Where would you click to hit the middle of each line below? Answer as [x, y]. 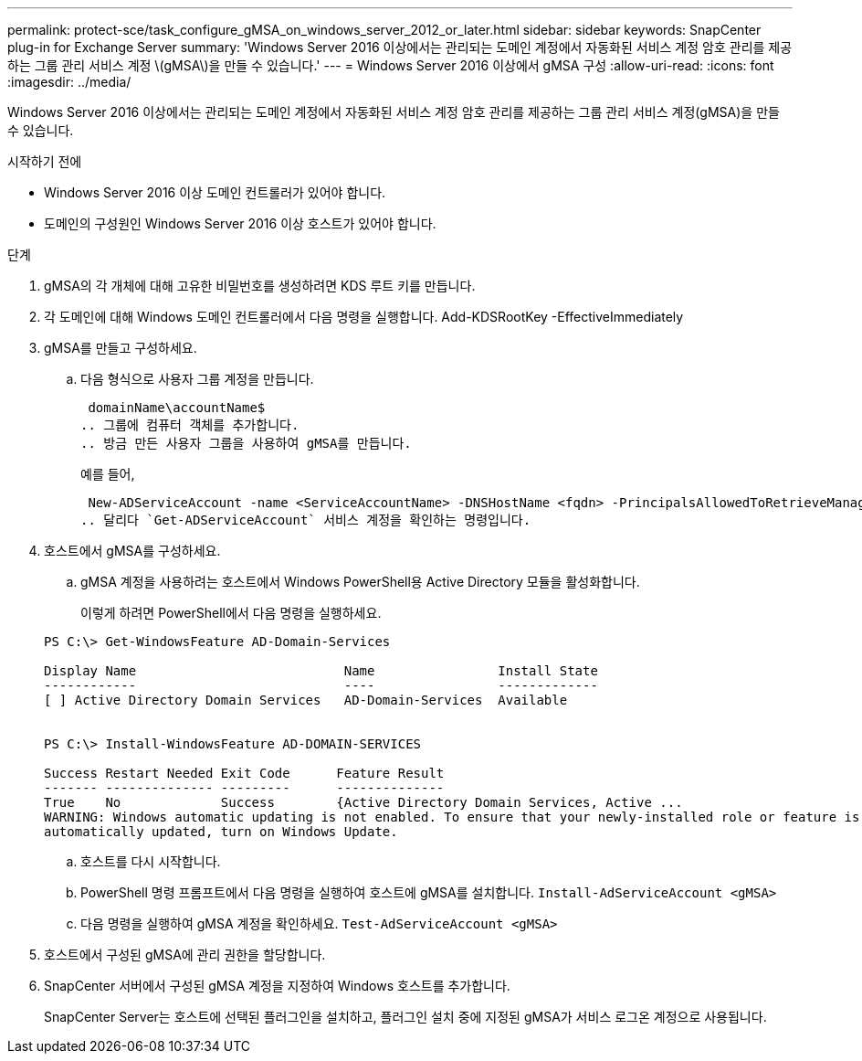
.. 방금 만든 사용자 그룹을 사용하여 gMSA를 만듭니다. [246, 443]
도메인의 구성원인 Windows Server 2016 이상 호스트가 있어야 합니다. [240, 223]
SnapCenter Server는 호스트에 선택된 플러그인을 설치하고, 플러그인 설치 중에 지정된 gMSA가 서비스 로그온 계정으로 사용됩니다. [405, 1017]
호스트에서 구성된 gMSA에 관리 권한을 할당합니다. [185, 955]
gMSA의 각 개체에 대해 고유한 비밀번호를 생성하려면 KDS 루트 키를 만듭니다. [260, 286]
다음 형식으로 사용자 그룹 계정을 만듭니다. [197, 379]
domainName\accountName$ [177, 408]
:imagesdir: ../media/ [69, 82]
